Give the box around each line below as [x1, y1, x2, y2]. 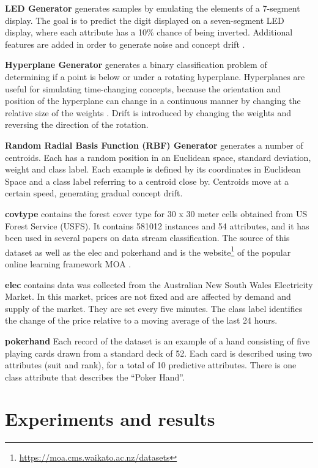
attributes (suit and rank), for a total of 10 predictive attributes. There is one [5, 358, 297, 371]
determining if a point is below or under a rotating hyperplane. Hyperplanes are [5, 70, 305, 83]
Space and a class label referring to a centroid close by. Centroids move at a [5, 174, 289, 187]
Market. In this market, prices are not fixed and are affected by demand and [5, 290, 291, 303]
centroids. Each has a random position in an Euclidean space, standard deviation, [5, 150, 311, 163]
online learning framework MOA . [5, 257, 131, 270]
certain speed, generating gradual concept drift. [5, 187, 183, 199]
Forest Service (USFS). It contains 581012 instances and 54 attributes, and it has [5, 219, 309, 232]
